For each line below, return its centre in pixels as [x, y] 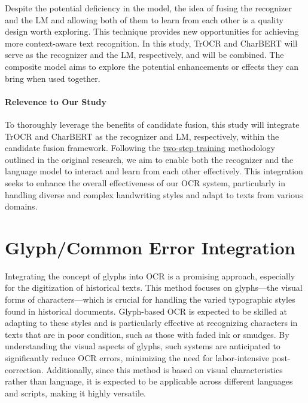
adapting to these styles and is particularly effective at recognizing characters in [151, 323]
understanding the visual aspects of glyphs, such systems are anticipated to [143, 346]
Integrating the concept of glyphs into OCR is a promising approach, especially [150, 276]
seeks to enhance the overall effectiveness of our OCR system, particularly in [145, 182]
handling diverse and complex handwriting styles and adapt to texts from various [154, 194]
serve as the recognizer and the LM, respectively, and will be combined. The [144, 55]
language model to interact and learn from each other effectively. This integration [154, 171]
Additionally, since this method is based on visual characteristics [164, 369]
